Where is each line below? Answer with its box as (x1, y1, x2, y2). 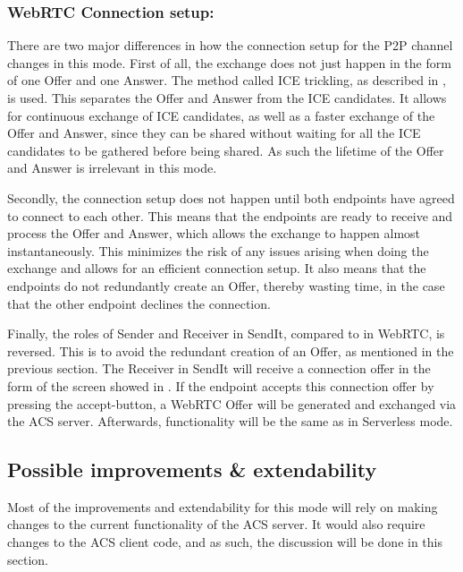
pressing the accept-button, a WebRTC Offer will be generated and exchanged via (7, 394, 457, 413)
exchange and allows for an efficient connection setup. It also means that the (7, 259, 426, 277)
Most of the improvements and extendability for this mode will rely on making (7, 497, 438, 516)
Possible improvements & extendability (7, 456, 377, 483)
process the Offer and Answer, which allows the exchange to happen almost (7, 224, 421, 243)
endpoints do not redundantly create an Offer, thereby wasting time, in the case (7, 276, 445, 295)
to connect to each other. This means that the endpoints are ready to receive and (7, 206, 453, 225)
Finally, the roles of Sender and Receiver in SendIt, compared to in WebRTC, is (7, 324, 445, 343)
